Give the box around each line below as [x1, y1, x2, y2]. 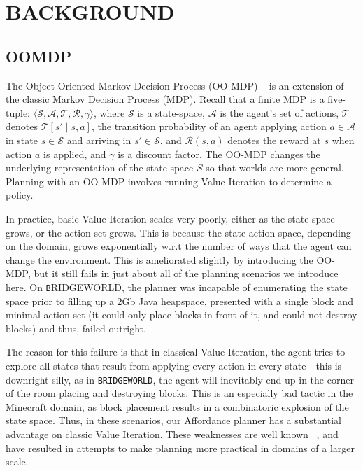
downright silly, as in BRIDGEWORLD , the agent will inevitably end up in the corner [6, 372, 354, 386]
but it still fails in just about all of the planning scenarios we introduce [34, 266, 339, 281]
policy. [6, 188, 34, 202]
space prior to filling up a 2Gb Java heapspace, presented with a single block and [6, 293, 353, 308]
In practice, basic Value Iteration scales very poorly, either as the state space [6, 211, 335, 225]
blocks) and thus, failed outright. [6, 321, 146, 335]
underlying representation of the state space [6, 160, 194, 175]
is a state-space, [137, 105, 205, 120]
